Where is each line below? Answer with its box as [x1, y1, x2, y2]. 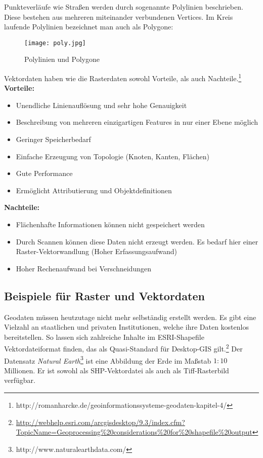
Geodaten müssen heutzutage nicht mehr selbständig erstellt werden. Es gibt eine [4, 311, 256, 322]
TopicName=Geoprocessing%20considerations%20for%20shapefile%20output [16, 427, 252, 437]
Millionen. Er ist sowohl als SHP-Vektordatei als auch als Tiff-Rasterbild [4, 365, 229, 375]
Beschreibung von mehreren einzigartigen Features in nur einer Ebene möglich [16, 117, 258, 127]
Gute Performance [16, 168, 73, 179]
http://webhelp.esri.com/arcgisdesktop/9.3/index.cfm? [16, 416, 185, 427]
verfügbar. [4, 375, 35, 385]
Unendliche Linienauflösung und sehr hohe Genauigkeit [16, 99, 187, 110]
